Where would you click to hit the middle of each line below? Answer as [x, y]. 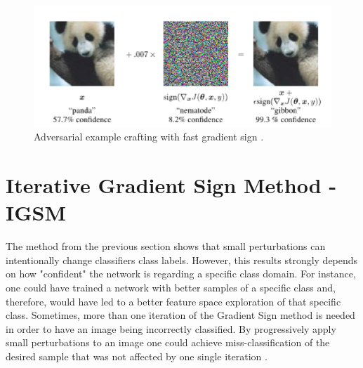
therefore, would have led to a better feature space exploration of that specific [173, 301]
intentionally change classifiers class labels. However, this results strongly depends [182, 259]
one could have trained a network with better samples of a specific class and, [171, 288]
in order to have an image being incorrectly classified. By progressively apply [171, 328]
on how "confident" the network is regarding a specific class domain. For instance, [181, 274]
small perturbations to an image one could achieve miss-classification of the [168, 342]
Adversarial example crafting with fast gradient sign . [149, 137]
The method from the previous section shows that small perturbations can [166, 246]
